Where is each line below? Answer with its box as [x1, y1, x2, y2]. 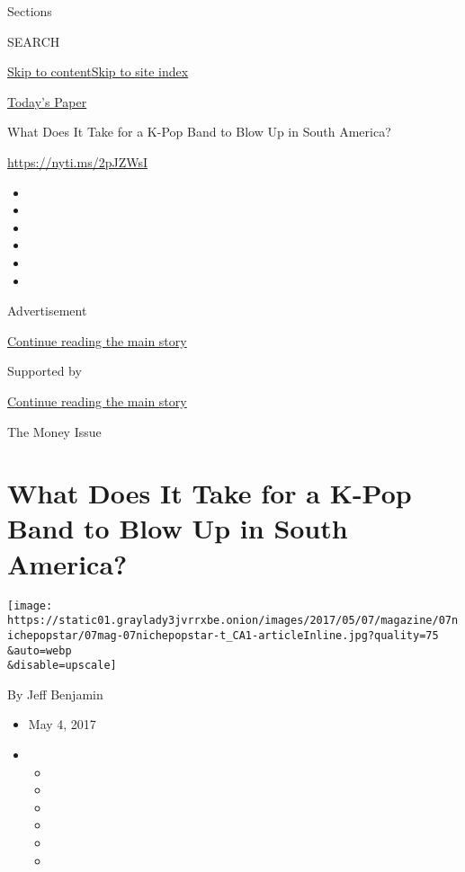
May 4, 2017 [28, 715, 96, 734]
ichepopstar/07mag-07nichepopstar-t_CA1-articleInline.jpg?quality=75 [7, 628, 439, 642]
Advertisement [7, 301, 87, 320]
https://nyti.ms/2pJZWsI [7, 152, 148, 171]
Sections [7, 2, 52, 20]
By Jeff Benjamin [7, 684, 103, 703]
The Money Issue [7, 422, 102, 440]
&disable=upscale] [7, 659, 117, 672]
